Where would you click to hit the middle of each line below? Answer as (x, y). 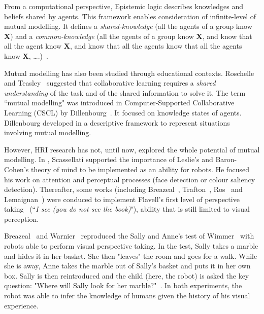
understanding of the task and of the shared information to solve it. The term (125, 92)
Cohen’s (16, 169)
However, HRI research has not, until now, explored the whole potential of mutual (132, 149)
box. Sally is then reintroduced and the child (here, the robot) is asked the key (127, 275)
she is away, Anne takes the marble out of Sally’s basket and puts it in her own (127, 266)
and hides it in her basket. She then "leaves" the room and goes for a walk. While (131, 256)
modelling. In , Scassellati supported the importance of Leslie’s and (109, 159)
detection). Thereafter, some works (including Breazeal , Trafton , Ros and (123, 189)
